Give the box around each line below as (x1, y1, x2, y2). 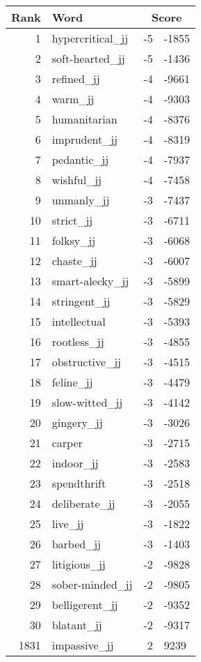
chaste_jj (51, 253, 97, 269)
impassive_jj (51, 637, 114, 653)
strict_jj (51, 212, 93, 228)
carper (51, 435, 83, 451)
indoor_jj (51, 455, 99, 471)
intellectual (51, 313, 106, 329)
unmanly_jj (51, 192, 110, 208)
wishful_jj (51, 172, 102, 188)
